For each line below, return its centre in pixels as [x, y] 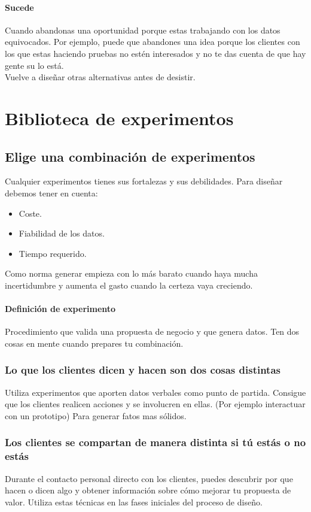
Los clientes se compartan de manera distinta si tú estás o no [155, 442]
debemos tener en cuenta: [51, 193]
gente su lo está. [34, 65]
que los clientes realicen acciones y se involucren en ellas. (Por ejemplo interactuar [155, 404]
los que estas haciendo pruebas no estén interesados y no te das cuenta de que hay [155, 53]
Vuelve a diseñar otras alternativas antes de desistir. [100, 77]
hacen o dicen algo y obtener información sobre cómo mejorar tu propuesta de [148, 490]
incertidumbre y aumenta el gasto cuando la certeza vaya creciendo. [129, 285]
